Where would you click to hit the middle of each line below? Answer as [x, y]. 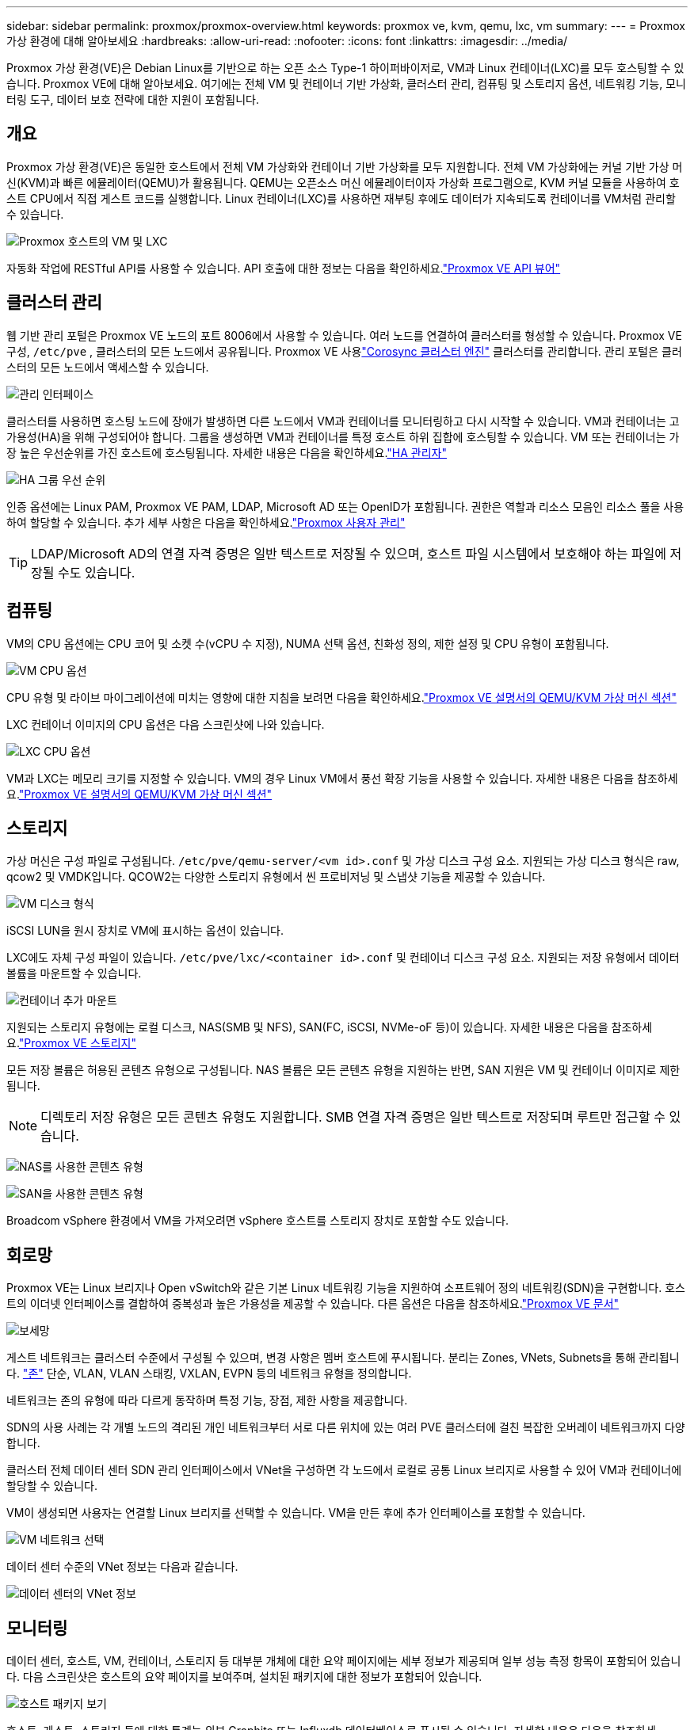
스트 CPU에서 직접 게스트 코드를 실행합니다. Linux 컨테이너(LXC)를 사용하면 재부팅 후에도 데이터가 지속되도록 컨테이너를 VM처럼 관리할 [341, 198]
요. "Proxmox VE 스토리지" [71, 1043]
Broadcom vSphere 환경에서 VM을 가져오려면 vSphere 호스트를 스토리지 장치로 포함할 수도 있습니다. [257, 1221]
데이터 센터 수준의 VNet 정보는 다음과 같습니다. [122, 1567]
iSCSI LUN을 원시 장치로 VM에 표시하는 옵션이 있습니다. [145, 931]
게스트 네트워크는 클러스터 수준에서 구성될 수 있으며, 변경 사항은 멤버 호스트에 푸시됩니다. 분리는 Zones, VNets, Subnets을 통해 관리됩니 [343, 1358]
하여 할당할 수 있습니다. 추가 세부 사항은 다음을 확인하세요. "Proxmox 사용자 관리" [206, 522]
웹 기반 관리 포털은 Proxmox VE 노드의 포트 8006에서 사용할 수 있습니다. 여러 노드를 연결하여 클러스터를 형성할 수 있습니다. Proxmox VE [344, 335]
